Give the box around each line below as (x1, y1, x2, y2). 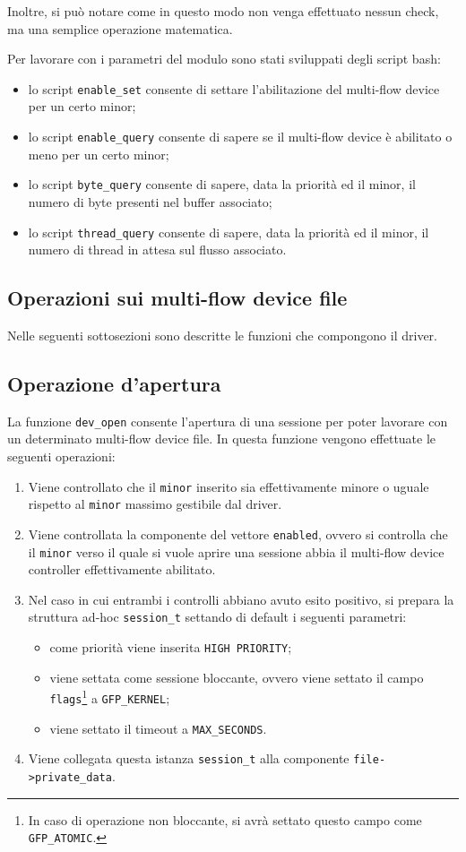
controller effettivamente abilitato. (28, 560, 216, 579)
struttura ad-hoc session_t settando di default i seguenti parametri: (28, 607, 407, 626)
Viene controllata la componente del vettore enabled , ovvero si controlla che (28, 524, 448, 543)
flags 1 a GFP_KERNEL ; (49, 686, 170, 707)
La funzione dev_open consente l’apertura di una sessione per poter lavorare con (7, 411, 448, 430)
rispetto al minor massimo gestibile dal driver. (28, 495, 282, 513)
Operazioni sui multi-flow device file (7, 284, 348, 312)
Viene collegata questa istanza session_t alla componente (28, 749, 349, 768)
